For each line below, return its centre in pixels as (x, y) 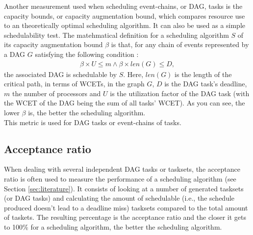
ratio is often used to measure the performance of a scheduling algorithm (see (120, 178)
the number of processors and (56, 93)
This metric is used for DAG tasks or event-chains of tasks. (93, 122)
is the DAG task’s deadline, (206, 84)
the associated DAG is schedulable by (61, 74)
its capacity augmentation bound (53, 44)
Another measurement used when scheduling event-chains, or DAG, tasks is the (123, 6)
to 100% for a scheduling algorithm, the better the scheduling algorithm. (113, 226)
